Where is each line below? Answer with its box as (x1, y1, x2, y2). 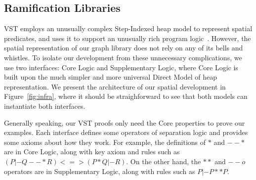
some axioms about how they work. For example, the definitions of (4, 136, 206, 147)
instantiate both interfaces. (4, 100, 85, 111)
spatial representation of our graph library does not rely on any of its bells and (4, 43, 243, 53)
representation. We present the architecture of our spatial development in (4, 81, 226, 91)
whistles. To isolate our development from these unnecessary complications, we (4, 52, 242, 62)
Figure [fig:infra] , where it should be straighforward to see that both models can (4, 91, 248, 101)
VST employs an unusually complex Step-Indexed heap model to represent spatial (4, 23, 253, 34)
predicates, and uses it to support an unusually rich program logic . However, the (4, 33, 251, 43)
